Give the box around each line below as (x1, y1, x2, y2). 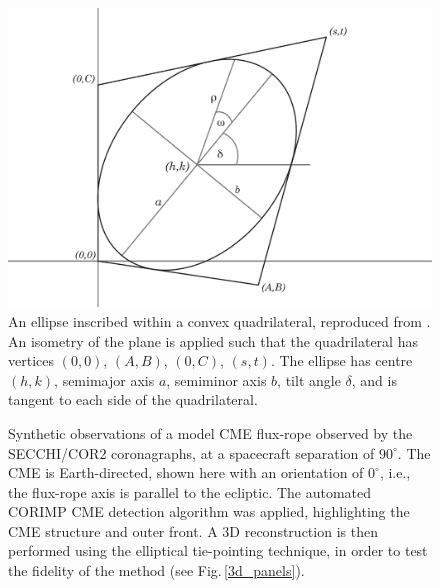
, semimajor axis (54, 369, 155, 390)
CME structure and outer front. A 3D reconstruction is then (8, 520, 378, 541)
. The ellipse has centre (270, 350, 413, 371)
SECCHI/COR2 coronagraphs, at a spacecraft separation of (8, 442, 375, 463)
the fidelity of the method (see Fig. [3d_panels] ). (8, 560, 305, 581)
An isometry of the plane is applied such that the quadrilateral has (8, 330, 418, 351)
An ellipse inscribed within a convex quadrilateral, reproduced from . (8, 310, 431, 331)
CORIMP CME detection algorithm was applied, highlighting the (8, 501, 410, 522)
